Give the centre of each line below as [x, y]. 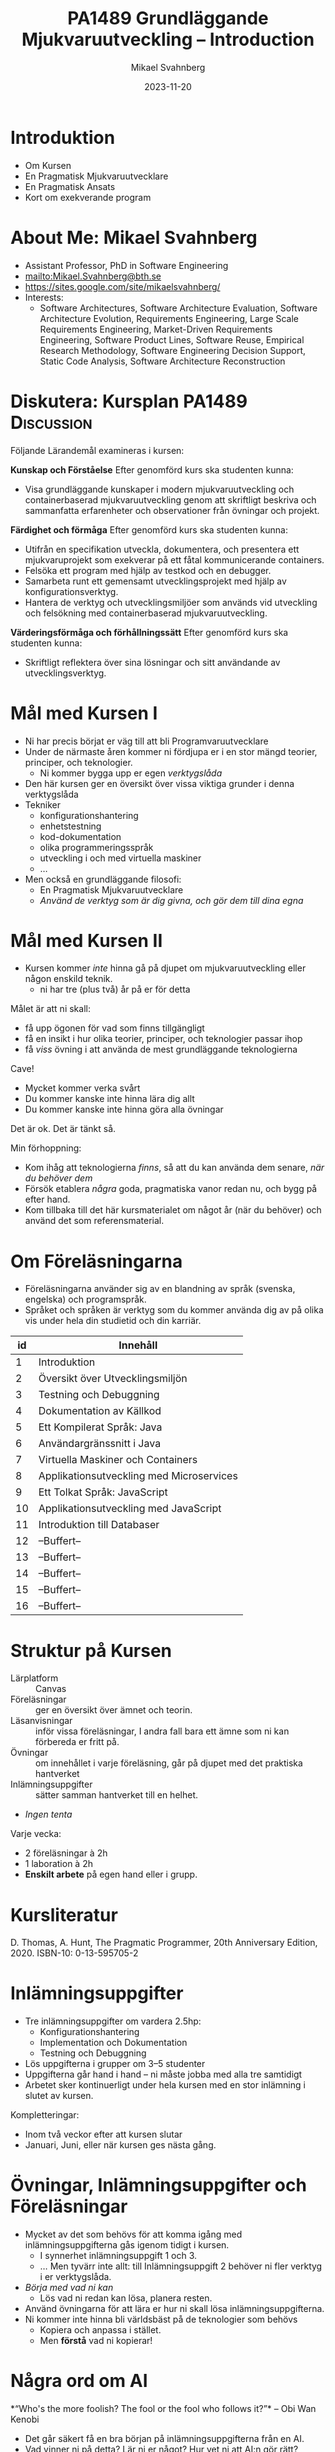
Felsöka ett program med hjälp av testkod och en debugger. [148, 570]
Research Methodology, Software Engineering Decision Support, [173, 350]
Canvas [51, 1689]
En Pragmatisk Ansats [70, 186]
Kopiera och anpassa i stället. [100, 2330]
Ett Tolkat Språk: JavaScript [103, 1492]
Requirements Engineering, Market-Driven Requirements [156, 329]
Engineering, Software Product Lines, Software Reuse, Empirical [172, 339]
